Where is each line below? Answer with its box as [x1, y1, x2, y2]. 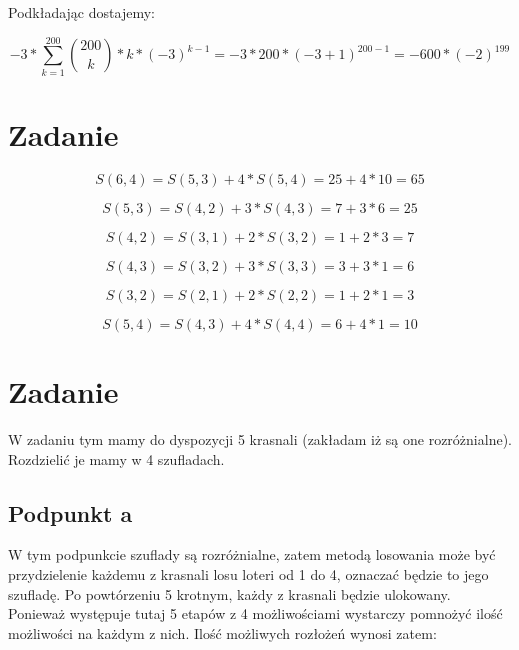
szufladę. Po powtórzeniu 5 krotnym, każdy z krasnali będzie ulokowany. [8, 583, 451, 604]
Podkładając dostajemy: [8, 2, 155, 22]
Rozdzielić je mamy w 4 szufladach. [8, 448, 225, 469]
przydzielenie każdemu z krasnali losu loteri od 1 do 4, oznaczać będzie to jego [8, 563, 489, 584]
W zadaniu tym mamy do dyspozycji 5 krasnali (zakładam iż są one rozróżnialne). [8, 428, 512, 449]
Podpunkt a [8, 497, 133, 528]
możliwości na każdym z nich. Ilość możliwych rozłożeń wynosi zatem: [8, 622, 437, 643]
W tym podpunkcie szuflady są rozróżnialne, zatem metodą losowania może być [8, 544, 496, 565]
